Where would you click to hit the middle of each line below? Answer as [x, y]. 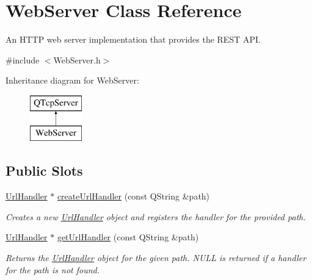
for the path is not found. [53, 269]
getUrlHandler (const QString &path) [128, 237]
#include [23, 59]
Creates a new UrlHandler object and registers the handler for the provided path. [156, 216]
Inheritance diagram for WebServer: [72, 80]
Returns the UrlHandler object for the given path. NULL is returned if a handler [156, 258]
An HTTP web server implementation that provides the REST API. [133, 39]
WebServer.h [77, 59]
